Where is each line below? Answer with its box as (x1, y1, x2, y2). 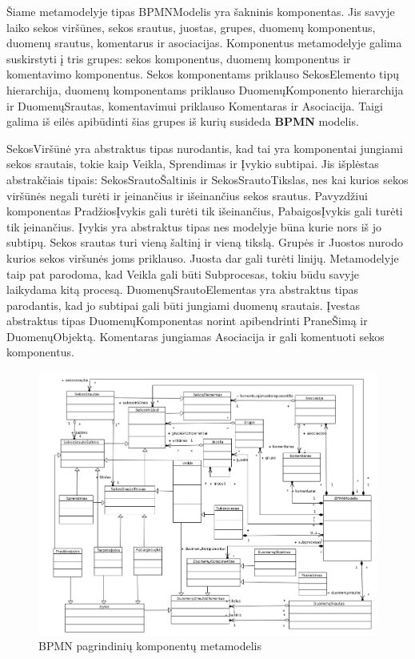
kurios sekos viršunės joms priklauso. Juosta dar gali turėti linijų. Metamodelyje (6, 249, 399, 266)
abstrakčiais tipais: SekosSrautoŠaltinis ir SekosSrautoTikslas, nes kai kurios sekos (6, 171, 409, 187)
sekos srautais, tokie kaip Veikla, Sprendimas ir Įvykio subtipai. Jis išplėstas (6, 155, 379, 172)
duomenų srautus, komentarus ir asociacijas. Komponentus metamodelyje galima (6, 34, 402, 51)
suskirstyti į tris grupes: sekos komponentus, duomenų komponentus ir (6, 50, 351, 66)
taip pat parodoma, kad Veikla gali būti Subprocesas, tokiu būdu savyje (6, 265, 359, 282)
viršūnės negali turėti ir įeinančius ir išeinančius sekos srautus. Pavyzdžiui (6, 187, 368, 203)
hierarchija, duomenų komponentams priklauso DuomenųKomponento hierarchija (6, 81, 404, 98)
